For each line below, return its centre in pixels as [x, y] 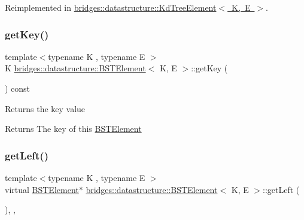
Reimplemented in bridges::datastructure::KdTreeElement [111, 7]
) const [18, 88]
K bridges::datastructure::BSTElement [75, 68]
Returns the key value [45, 108]
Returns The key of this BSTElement [73, 129]
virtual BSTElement [42, 189]
